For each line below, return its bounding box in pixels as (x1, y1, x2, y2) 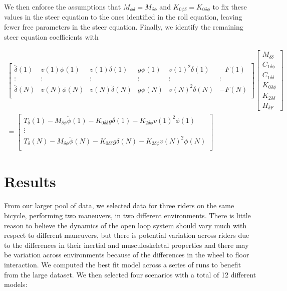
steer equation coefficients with (4, 31, 99, 42)
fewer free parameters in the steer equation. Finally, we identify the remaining (4, 22, 243, 32)
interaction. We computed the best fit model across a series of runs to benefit (4, 259, 241, 269)
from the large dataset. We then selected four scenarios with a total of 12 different (4, 269, 256, 279)
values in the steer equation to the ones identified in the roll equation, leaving (4, 12, 242, 22)
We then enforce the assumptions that (4, 2, 121, 12)
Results (4, 171, 56, 192)
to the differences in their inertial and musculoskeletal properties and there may (4, 239, 249, 250)
